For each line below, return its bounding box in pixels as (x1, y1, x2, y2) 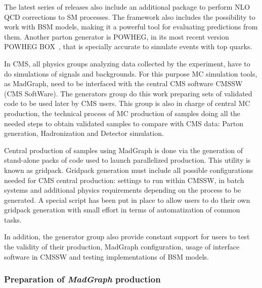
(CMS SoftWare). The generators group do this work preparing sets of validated (4, 88, 252, 98)
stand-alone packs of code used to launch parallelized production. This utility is (4, 155, 251, 165)
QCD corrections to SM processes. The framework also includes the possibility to (4, 11, 255, 22)
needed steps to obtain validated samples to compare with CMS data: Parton (4, 118, 244, 128)
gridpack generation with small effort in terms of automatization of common (4, 204, 240, 215)
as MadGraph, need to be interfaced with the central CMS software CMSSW (4, 78, 243, 89)
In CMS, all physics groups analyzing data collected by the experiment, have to (4, 58, 250, 68)
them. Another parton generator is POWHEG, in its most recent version (4, 31, 229, 42)
